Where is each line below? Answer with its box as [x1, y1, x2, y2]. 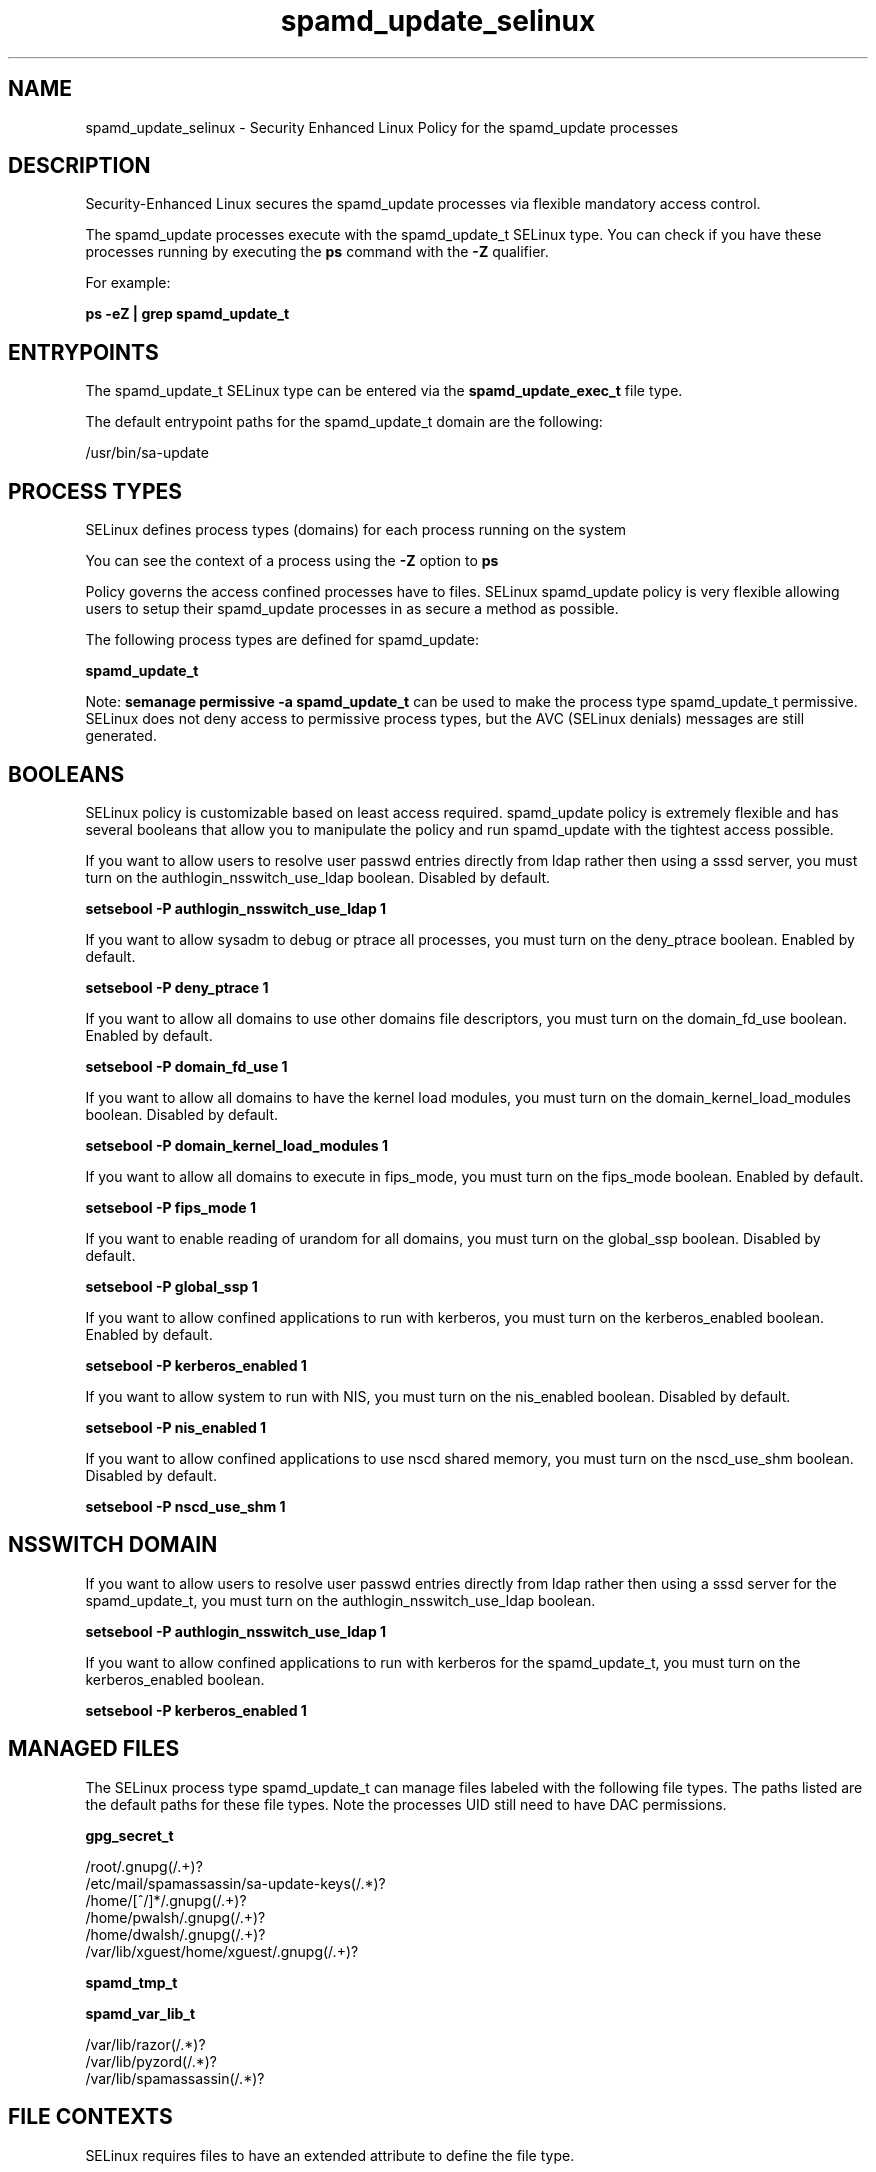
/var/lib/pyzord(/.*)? [85, 2052, 217, 2070]
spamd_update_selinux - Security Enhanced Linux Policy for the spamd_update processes [85, 118, 679, 136]
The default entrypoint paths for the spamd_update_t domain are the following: [85, 413, 603, 431]
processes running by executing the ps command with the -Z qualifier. [85, 243, 549, 261]
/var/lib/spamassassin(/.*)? [85, 2069, 265, 2087]
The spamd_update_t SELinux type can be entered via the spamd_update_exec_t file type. [85, 382, 683, 400]
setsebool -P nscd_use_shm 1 [85, 1497, 286, 1515]
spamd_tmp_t [85, 1973, 178, 1991]
